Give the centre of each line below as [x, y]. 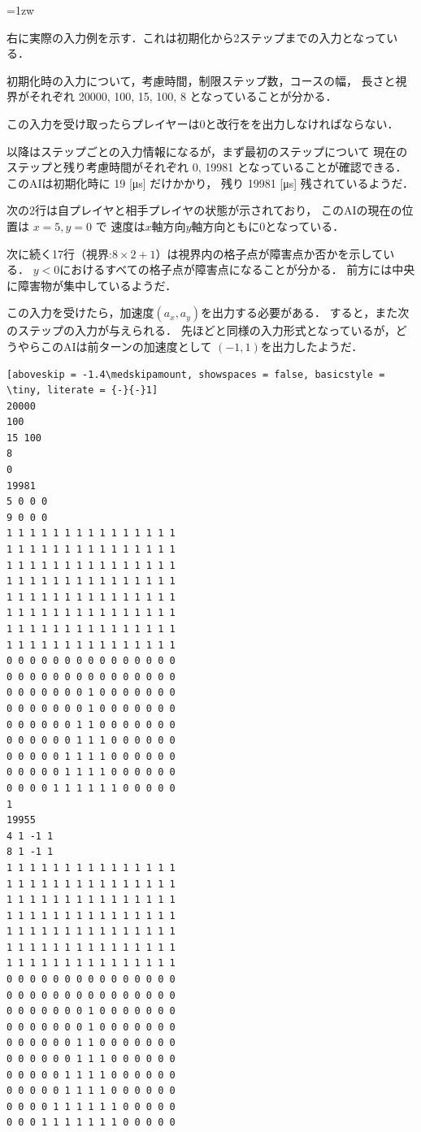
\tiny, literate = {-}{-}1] [82, 390]
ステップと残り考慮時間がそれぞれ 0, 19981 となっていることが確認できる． [207, 167]
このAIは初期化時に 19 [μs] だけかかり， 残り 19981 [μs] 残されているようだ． [210, 182]
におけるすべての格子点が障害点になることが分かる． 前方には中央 [237, 269]
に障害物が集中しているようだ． [92, 285]
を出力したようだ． [312, 346]
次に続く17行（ [46, 253]
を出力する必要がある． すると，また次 [305, 312]
